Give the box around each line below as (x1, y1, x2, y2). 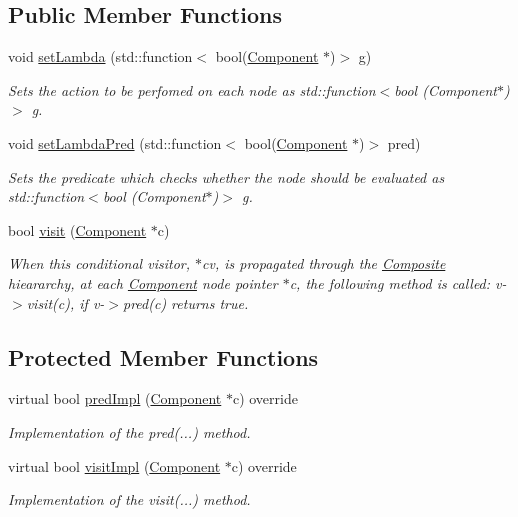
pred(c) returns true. (122, 292, 249, 313)
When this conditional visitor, (8, 253, 190, 274)
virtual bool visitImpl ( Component (8, 455, 221, 476)
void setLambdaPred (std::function (8, 132, 222, 153)
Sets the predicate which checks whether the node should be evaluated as (8, 166, 445, 187)
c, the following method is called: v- (289, 272, 507, 293)
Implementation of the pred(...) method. (8, 421, 251, 442)
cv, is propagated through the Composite (202, 253, 446, 274)
